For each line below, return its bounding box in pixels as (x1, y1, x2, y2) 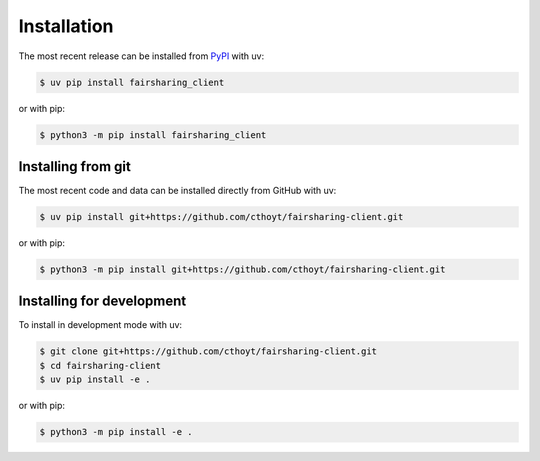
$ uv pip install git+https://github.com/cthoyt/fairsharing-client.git (39, 211, 404, 222)
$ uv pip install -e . (39, 374, 151, 385)
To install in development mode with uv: (18, 319, 183, 331)
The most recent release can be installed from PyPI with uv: (18, 50, 265, 62)
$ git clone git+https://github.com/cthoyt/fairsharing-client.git (39, 346, 378, 357)
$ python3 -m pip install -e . (39, 426, 194, 438)
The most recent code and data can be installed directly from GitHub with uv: (18, 185, 337, 196)
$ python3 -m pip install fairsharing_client (39, 129, 267, 140)
